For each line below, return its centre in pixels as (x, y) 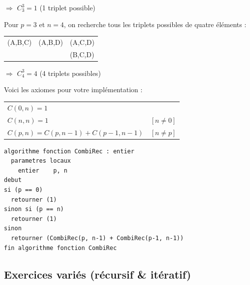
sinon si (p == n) (34, 209)
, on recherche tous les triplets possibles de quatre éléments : (155, 24)
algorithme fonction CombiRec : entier (69, 151)
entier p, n (43, 170)
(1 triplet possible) (67, 7)
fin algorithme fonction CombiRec (61, 248)
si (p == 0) (23, 190)
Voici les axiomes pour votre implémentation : (73, 89)
